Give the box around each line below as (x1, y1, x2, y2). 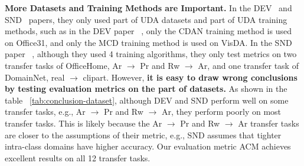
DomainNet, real (5, 71, 65, 83)
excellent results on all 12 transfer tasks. (5, 151, 151, 164)
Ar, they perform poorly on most (161, 105, 282, 118)
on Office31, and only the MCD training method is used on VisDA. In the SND (5, 36, 292, 48)
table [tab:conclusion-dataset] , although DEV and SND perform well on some (5, 94, 289, 106)
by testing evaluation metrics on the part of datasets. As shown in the (5, 82, 287, 95)
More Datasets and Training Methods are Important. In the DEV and (5, 2, 292, 14)
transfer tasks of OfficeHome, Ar (5, 59, 122, 71)
